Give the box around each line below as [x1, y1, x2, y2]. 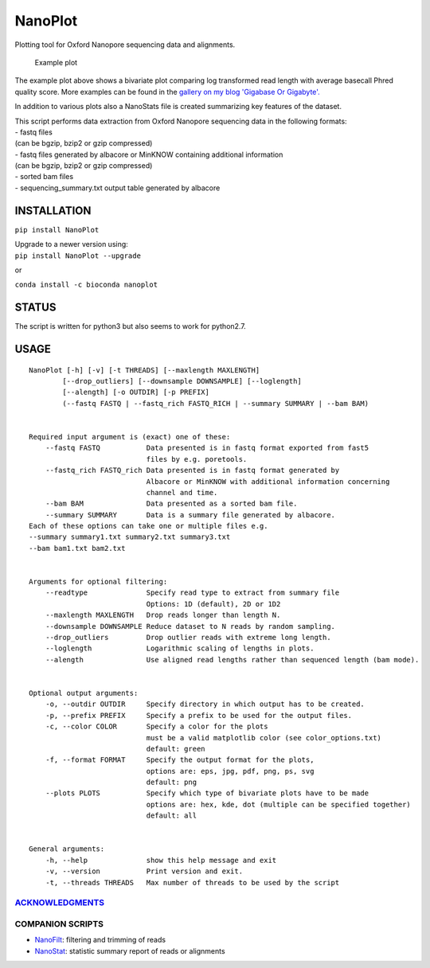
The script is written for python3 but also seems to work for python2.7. [14, 322, 246, 331]
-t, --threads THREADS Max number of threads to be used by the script [45, 878, 340, 887]
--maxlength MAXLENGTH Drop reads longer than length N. [45, 611, 281, 620]
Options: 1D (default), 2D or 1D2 [146, 599, 281, 608]
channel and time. [146, 488, 218, 497]
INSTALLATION [14, 204, 92, 217]
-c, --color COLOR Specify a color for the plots [45, 722, 268, 732]
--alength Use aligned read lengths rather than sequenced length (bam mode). [45, 655, 420, 664]
